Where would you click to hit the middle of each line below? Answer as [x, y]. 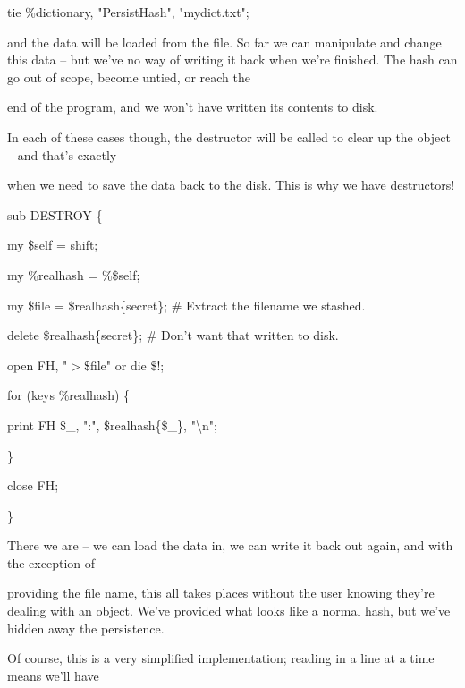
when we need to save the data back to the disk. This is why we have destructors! [231, 185]
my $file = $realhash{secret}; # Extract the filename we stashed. [186, 305]
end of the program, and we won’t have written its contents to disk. [193, 107]
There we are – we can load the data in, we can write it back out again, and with [230, 545]
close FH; [33, 485]
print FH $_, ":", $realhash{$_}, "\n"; [112, 425]
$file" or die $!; [124, 365]
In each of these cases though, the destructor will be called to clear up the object [229, 136]
